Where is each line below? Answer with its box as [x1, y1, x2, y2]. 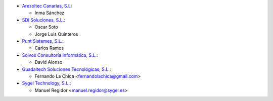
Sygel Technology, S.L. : [22, 80, 71, 86]
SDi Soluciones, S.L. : [22, 17, 66, 23]
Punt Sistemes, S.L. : [22, 38, 64, 44]
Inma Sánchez [34, 10, 65, 16]
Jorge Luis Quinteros [34, 31, 78, 37]
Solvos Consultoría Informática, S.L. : [22, 52, 98, 58]
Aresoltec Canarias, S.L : [22, 3, 72, 9]
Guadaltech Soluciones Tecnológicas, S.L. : [22, 66, 111, 72]
